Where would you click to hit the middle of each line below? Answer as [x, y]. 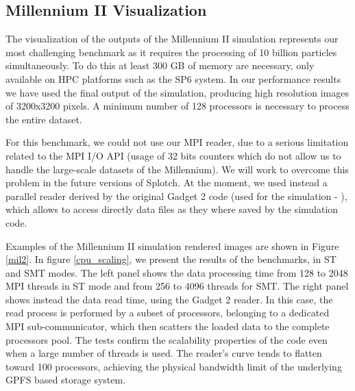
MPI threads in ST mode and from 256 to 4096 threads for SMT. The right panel [177, 286]
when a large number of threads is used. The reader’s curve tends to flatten [164, 353]
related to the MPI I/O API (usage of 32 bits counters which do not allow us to [173, 155]
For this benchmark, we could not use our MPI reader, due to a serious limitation [177, 142]
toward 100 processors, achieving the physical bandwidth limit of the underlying [174, 366]
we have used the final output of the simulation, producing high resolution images [177, 92]
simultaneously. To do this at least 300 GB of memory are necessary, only [160, 65]
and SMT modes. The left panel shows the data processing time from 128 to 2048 [177, 272]
